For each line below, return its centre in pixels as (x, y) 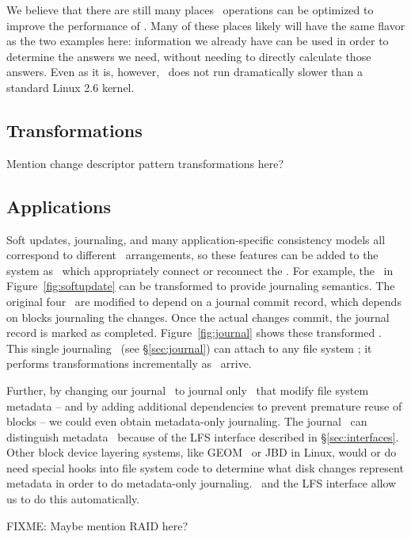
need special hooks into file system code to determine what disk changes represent (205, 467)
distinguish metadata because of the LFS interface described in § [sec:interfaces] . (203, 436)
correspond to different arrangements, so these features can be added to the (192, 255)
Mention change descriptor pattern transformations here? (145, 163)
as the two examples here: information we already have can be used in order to (198, 41)
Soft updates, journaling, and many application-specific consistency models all (196, 239)
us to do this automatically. (73, 499)
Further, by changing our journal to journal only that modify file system (188, 390)
